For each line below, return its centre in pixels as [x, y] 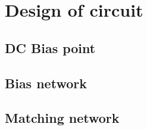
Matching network [62, 118]
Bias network [46, 83]
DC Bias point [50, 47]
